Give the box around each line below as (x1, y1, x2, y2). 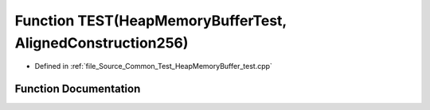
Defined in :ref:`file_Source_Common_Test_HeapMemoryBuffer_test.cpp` (34, 62, 272, 71)
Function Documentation (14, 82, 141, 96)
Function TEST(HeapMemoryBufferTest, (14, 12, 287, 29)
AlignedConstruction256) (14, 34, 189, 51)
